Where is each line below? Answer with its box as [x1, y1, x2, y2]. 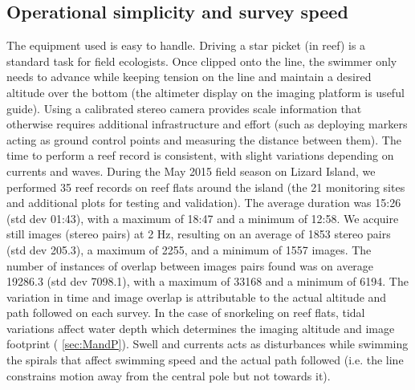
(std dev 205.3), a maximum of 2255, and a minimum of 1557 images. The [6, 241, 372, 258]
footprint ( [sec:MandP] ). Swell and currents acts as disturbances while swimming [6, 335, 409, 352]
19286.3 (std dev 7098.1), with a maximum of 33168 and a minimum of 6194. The [6, 273, 409, 290]
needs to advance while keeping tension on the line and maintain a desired [6, 68, 372, 85]
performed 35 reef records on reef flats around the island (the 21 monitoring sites [6, 178, 405, 195]
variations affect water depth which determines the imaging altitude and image [6, 319, 395, 336]
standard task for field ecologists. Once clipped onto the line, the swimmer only [6, 52, 397, 69]
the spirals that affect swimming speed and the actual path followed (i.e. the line [6, 351, 404, 368]
